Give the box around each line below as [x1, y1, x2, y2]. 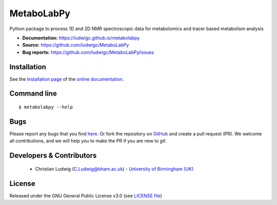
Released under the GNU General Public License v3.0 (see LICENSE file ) [9, 192, 163, 199]
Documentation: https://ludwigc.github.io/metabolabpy [22, 35, 140, 41]
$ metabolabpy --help [18, 104, 73, 110]
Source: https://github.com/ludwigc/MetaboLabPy [22, 42, 129, 48]
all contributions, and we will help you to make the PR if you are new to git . [9, 138, 167, 144]
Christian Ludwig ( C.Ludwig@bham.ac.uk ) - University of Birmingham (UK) [35, 166, 194, 172]
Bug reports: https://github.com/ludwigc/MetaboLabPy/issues [22, 49, 154, 55]
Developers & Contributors [9, 151, 97, 160]
